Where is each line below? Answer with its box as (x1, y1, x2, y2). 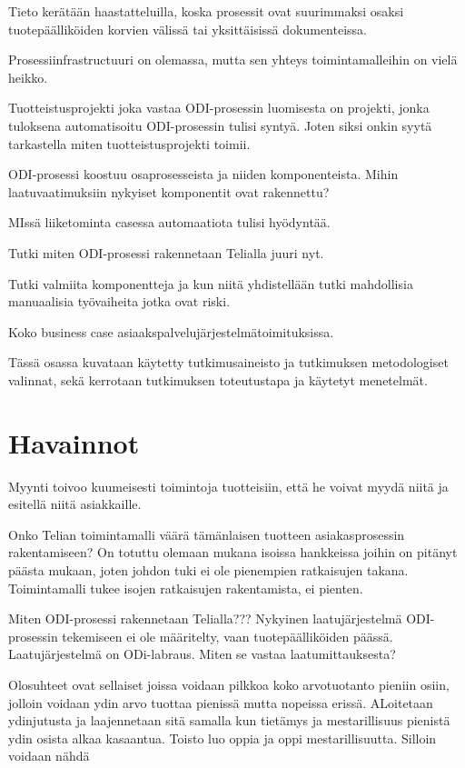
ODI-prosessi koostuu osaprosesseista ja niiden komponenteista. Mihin (8, 165, 399, 184)
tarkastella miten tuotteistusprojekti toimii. (8, 134, 251, 153)
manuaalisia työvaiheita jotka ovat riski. (8, 292, 231, 311)
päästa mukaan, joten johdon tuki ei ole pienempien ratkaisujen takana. (8, 561, 409, 579)
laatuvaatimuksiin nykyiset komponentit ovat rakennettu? (8, 182, 330, 201)
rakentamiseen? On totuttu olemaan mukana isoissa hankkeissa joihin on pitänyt (8, 543, 458, 562)
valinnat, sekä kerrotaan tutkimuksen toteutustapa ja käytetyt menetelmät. (8, 370, 428, 389)
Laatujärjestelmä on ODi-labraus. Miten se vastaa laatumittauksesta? (8, 644, 396, 663)
